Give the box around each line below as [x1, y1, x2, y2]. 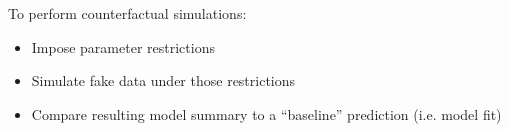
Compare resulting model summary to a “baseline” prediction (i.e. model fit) [31, 103, 502, 124]
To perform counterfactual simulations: [8, 3, 247, 23]
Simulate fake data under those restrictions [31, 70, 296, 91]
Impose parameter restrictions [31, 36, 215, 57]
